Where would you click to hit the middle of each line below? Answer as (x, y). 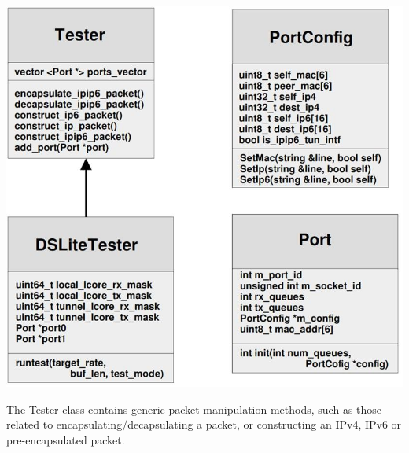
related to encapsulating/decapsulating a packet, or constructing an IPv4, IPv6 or (204, 424)
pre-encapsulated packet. (66, 439)
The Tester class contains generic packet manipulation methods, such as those (194, 409)
